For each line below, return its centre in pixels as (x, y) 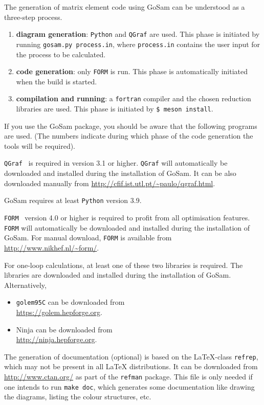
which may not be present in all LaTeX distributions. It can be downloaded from (131, 366)
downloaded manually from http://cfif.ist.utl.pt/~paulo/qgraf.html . (110, 183)
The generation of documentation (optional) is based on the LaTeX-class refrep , (131, 356)
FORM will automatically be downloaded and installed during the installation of (127, 227)
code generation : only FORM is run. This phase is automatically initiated (132, 71)
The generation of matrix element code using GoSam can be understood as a (125, 7)
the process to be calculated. (61, 54)
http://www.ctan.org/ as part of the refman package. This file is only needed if (128, 376)
